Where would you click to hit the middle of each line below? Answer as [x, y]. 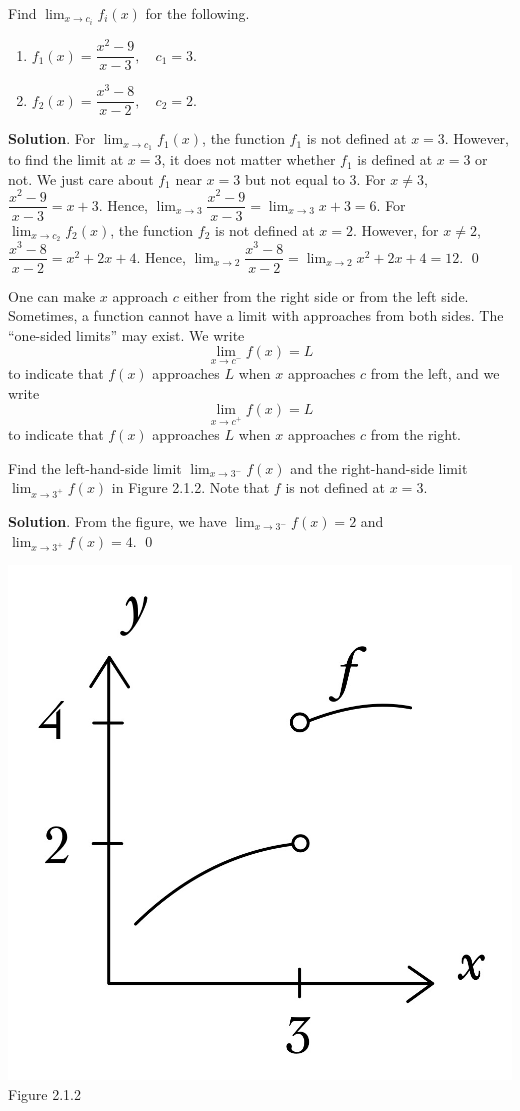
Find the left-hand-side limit [95, 467]
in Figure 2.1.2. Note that [190, 487]
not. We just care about [81, 178]
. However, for [395, 229]
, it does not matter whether [248, 159]
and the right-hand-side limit [379, 467]
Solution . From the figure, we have [117, 521]
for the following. [197, 13]
